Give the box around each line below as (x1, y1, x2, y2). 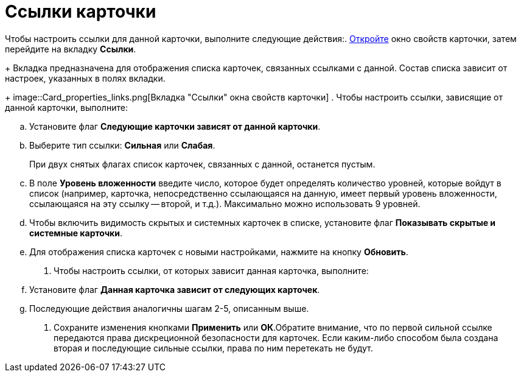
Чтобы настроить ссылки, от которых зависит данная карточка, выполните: (54, 265, 369, 276)
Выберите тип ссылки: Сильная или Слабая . (29, 139, 215, 150)
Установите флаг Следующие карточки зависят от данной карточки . (29, 121, 321, 132)
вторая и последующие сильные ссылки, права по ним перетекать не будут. (54, 342, 373, 353)
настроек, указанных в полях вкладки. (5, 72, 166, 83)
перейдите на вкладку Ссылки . (5, 43, 136, 54)
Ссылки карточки (5, 1, 156, 22)
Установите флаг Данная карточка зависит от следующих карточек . (29, 284, 320, 295)
